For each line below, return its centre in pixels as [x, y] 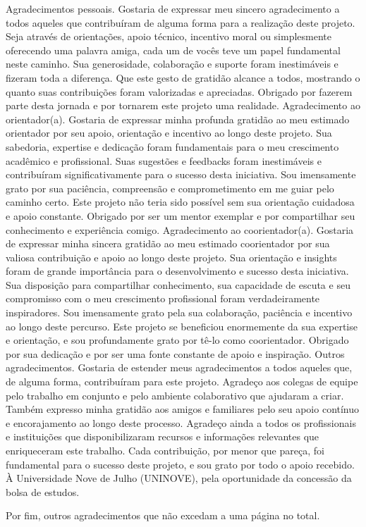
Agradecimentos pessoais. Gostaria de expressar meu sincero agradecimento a [173, 8]
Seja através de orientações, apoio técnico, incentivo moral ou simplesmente [169, 36]
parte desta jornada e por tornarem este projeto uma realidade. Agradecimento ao [183, 105]
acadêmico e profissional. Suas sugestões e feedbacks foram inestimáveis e [164, 160]
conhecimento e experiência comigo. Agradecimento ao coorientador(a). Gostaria [180, 229]
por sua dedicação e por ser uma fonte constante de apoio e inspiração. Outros [175, 353]
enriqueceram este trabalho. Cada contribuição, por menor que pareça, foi [165, 450]
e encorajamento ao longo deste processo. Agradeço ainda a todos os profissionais [181, 422]
